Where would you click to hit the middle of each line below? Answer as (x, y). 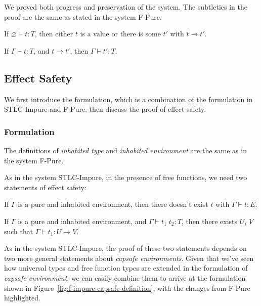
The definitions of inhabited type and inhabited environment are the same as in (125, 150)
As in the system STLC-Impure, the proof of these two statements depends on (125, 248)
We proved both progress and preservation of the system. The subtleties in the (126, 7)
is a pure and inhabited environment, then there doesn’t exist (113, 204)
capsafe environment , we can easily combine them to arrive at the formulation (125, 277)
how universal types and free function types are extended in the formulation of (126, 268)
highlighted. (22, 298)
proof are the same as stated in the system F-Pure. (83, 16)
